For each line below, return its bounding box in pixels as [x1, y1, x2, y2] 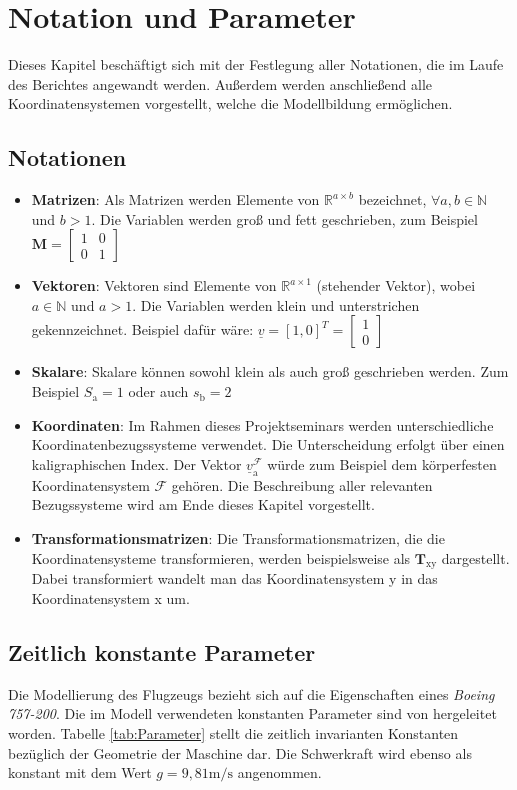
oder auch [128, 381, 189, 402]
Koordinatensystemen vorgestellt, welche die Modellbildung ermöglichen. [8, 93, 453, 114]
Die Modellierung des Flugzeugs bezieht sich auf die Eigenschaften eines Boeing [8, 683, 495, 704]
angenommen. [237, 762, 322, 783]
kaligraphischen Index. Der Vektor [31, 453, 242, 474]
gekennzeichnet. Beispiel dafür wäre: [31, 319, 254, 340]
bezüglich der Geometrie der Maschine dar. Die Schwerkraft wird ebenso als [8, 742, 472, 763]
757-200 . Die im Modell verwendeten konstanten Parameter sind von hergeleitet [8, 703, 497, 724]
